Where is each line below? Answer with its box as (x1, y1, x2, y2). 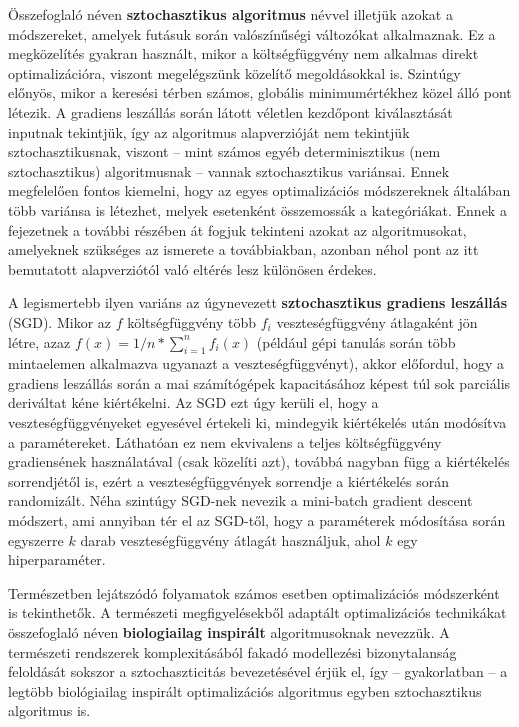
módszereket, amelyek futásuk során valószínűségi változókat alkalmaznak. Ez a (8, 23, 496, 44)
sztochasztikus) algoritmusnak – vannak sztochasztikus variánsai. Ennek (8, 160, 450, 181)
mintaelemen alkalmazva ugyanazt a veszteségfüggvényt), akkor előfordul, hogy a (8, 353, 505, 374)
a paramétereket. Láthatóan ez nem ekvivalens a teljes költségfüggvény (8, 431, 442, 452)
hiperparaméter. (8, 549, 106, 570)
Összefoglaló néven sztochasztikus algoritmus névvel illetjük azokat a (8, 4, 453, 24)
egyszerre (8, 529, 64, 550)
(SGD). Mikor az (8, 311, 112, 332)
